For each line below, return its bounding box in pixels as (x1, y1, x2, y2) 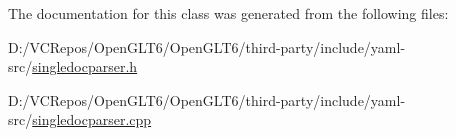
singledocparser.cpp (32, 109, 152, 130)
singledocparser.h (32, 56, 138, 77)
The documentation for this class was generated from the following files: (8, 3, 449, 23)
